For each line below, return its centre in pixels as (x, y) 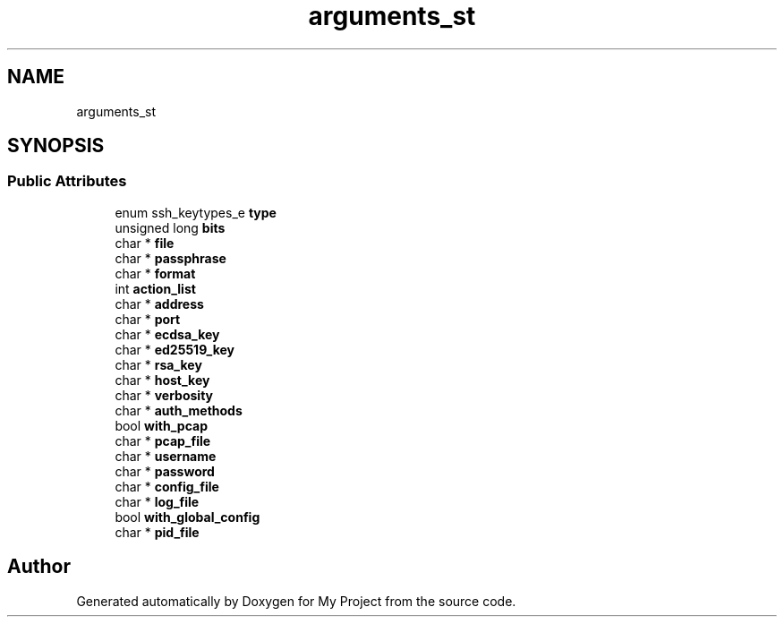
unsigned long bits (170, 227)
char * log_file (157, 501)
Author (39, 567)
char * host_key (162, 380)
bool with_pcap (161, 425)
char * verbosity (164, 395)
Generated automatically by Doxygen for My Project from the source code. (296, 601)
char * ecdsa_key (167, 334)
